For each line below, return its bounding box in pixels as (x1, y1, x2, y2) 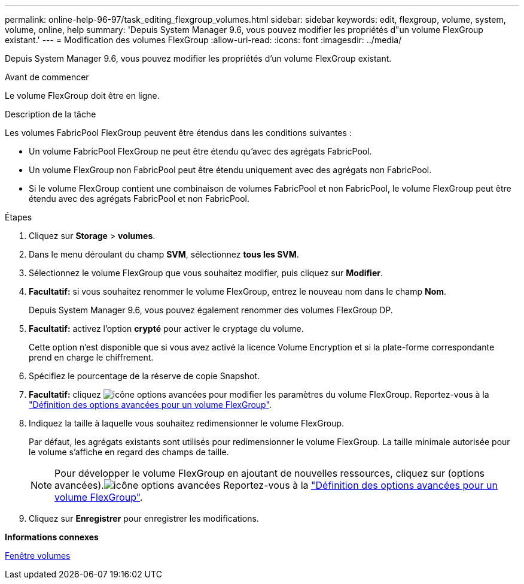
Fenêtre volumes (5, 550, 71, 561)
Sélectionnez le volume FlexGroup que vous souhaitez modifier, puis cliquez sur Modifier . (29, 268, 383, 278)
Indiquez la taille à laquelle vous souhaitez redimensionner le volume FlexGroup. (29, 418, 345, 428)
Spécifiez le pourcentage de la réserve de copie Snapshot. (29, 371, 260, 381)
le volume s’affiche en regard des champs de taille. (29, 447, 229, 457)
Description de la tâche (5, 109, 96, 119)
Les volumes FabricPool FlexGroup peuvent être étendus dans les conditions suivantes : (5, 128, 352, 138)
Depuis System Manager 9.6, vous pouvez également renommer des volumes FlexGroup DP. (29, 305, 393, 315)
